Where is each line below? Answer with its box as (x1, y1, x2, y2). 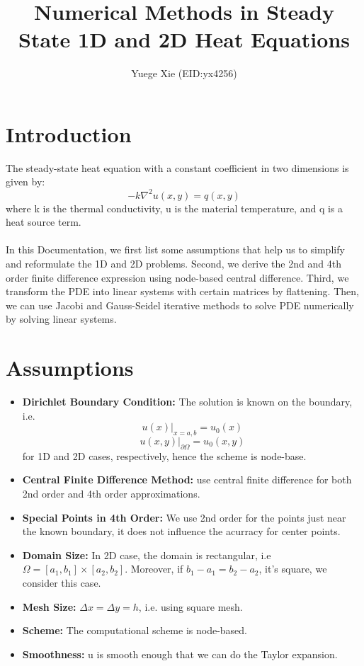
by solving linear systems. (6, 311, 117, 326)
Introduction (6, 119, 132, 148)
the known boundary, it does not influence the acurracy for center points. (22, 524, 341, 539)
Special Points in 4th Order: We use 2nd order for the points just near (22, 510, 346, 524)
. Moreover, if (125, 561, 183, 576)
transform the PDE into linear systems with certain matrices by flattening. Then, (6, 284, 359, 299)
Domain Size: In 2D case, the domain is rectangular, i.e (22, 547, 271, 562)
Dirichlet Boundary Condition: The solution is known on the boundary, (22, 394, 353, 408)
